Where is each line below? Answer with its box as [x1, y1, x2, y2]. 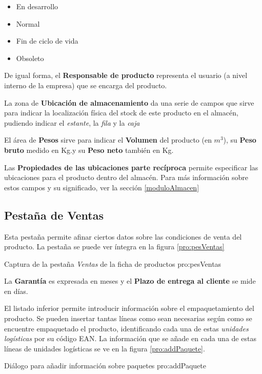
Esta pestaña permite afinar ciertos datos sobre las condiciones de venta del [4, 231, 242, 242]
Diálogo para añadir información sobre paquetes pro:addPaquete [4, 360, 206, 371]
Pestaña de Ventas [4, 207, 104, 223]
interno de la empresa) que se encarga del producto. [4, 80, 167, 90]
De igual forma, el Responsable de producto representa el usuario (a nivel [4, 70, 248, 81]
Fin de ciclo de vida [16, 35, 78, 46]
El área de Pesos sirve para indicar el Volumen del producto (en [4, 134, 212, 145]
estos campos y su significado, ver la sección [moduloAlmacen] [4, 182, 199, 192]
